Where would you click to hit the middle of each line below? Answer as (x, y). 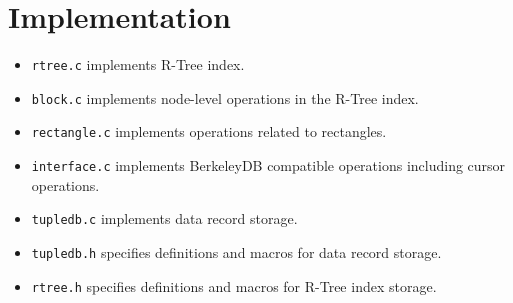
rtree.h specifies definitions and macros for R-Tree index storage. (234, 285)
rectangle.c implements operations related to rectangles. (209, 131)
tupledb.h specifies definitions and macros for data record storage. (236, 252)
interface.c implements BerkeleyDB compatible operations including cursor (268, 165)
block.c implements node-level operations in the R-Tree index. (225, 97)
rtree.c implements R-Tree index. (138, 64)
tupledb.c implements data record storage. (164, 218)
